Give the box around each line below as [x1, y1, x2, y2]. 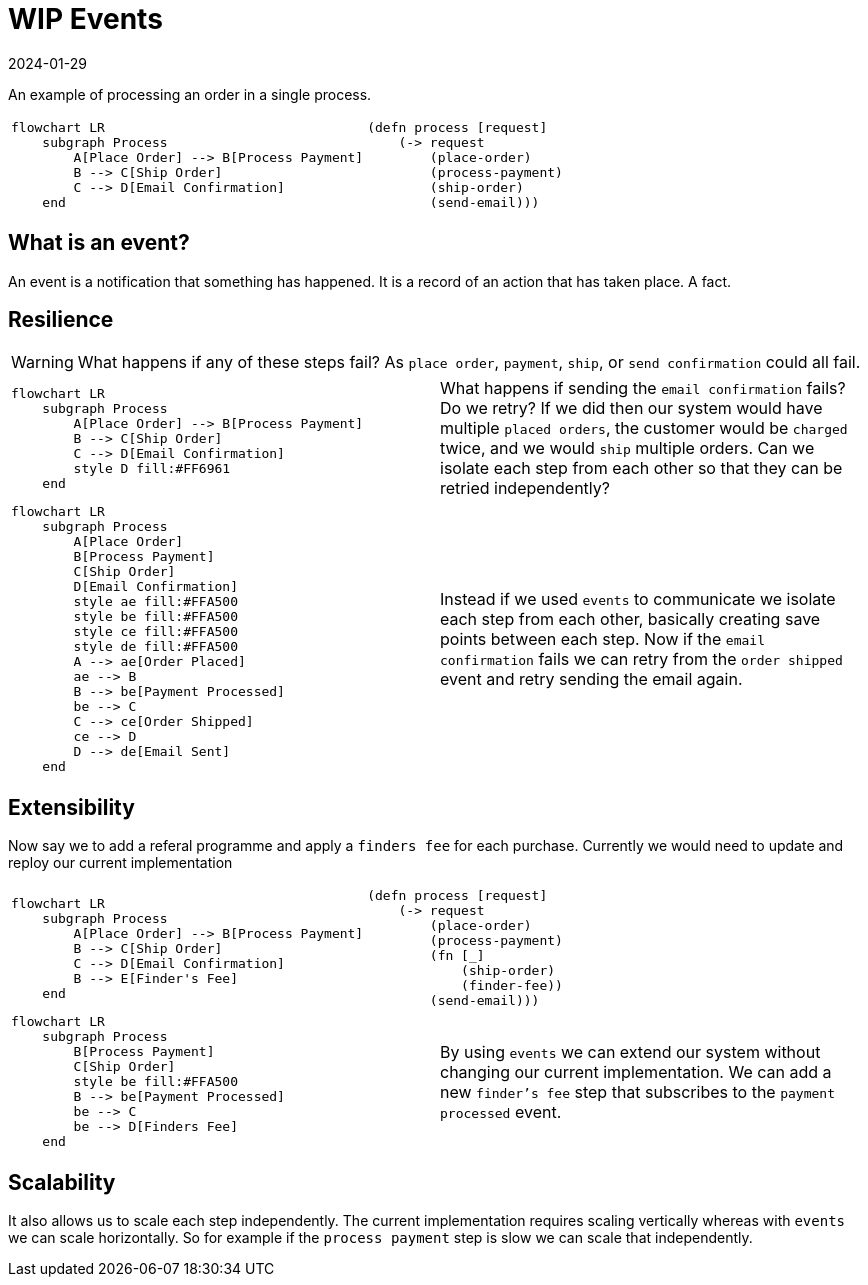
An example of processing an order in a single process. [8, 85, 372, 103]
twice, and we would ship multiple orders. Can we [440, 438, 815, 459]
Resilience [8, 307, 114, 333]
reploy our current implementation [8, 854, 233, 872]
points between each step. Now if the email [440, 629, 765, 650]
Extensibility [8, 794, 135, 820]
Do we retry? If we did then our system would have [440, 398, 823, 419]
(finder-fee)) [461, 978, 563, 994]
